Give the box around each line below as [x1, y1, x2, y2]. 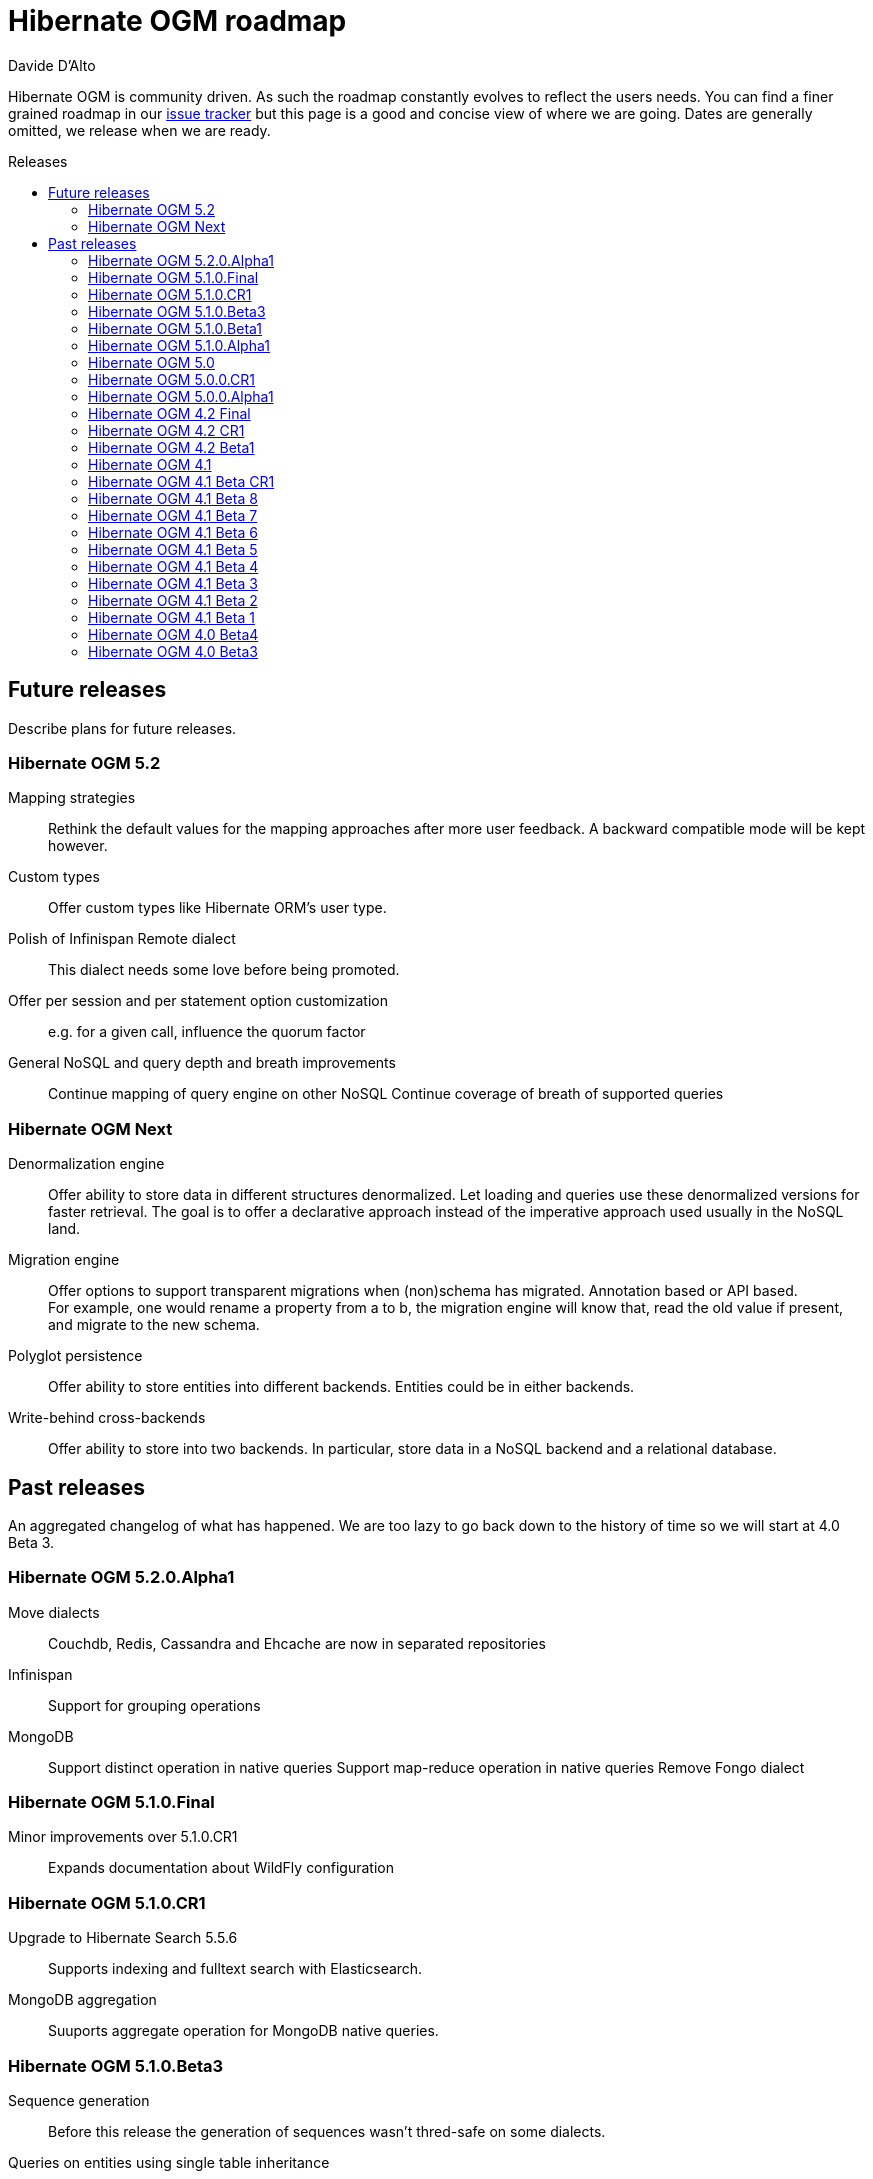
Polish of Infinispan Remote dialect [8, 930, 236, 948]
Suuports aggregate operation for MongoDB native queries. [48, 2022, 439, 2040]
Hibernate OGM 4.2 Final [88, 404, 251, 422]
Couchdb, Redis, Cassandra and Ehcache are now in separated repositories [48, 1634, 546, 1652]
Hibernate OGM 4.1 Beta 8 [88, 489, 258, 507]
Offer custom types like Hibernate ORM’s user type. [48, 899, 387, 917]
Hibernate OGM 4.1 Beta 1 [88, 608, 255, 626]
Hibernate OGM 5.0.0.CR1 [88, 370, 256, 388]
